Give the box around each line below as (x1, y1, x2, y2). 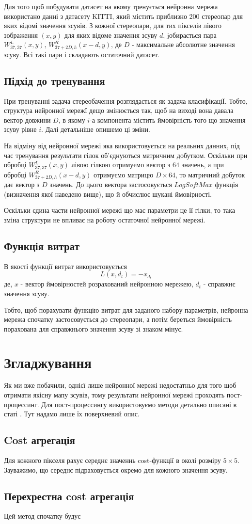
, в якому (58, 114, 85, 125)
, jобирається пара (163, 30, 217, 40)
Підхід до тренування (4, 73, 105, 88)
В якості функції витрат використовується (4, 261, 127, 271)
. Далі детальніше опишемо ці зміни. (41, 124, 150, 134)
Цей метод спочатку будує (4, 511, 81, 521)
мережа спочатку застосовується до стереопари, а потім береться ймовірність (4, 314, 232, 324)
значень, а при (181, 159, 224, 170)
